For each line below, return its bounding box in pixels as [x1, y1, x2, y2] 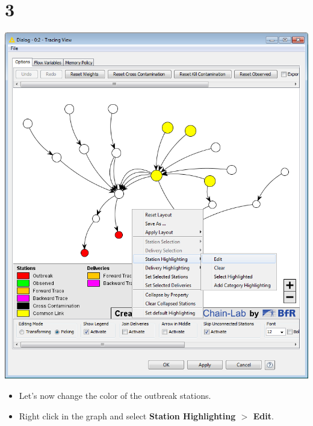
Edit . [253, 409, 274, 422]
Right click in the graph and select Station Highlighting [19, 409, 236, 422]
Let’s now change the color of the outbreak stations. [19, 389, 211, 402]
